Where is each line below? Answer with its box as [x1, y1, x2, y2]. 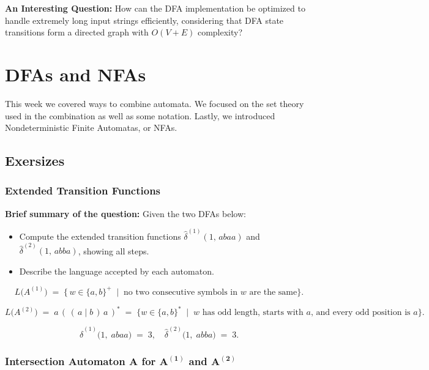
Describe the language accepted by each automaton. [19, 264, 214, 277]
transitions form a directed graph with [5, 26, 149, 39]
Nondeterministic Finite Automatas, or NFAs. [5, 121, 177, 134]
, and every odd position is [310, 308, 411, 317]
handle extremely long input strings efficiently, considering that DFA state [5, 13, 284, 26]
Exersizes [5, 151, 65, 170]
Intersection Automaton [5, 353, 125, 368]
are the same [249, 287, 297, 297]
